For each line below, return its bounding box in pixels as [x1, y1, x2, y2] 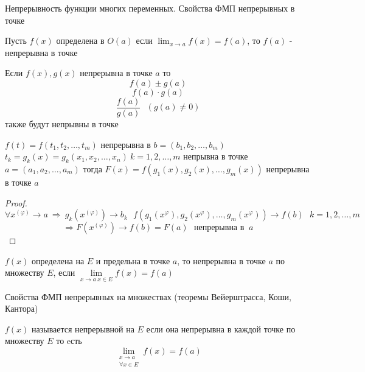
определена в [56, 34, 105, 47]
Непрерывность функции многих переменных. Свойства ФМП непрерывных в [5, 2, 295, 14]
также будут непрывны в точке [5, 118, 119, 130]
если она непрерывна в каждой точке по [146, 322, 296, 335]
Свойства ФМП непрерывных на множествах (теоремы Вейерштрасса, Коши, [5, 290, 291, 303]
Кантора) [5, 302, 38, 315]
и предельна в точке [96, 254, 170, 267]
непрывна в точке [183, 150, 248, 163]
